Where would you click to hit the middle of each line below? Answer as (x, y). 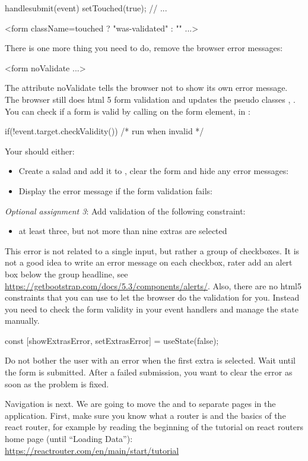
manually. (22, 321)
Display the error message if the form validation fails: (115, 190)
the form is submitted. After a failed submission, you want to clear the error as (149, 372)
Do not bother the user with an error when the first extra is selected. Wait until (150, 360)
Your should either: (40, 151)
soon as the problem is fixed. (57, 383)
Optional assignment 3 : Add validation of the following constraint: (125, 211)
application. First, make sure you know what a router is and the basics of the (145, 415)
